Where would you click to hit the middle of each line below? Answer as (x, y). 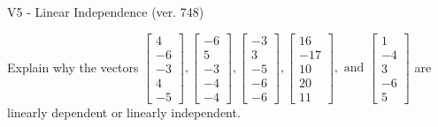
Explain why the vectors (73, 67)
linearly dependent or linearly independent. (124, 112)
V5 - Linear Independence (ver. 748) (106, 11)
